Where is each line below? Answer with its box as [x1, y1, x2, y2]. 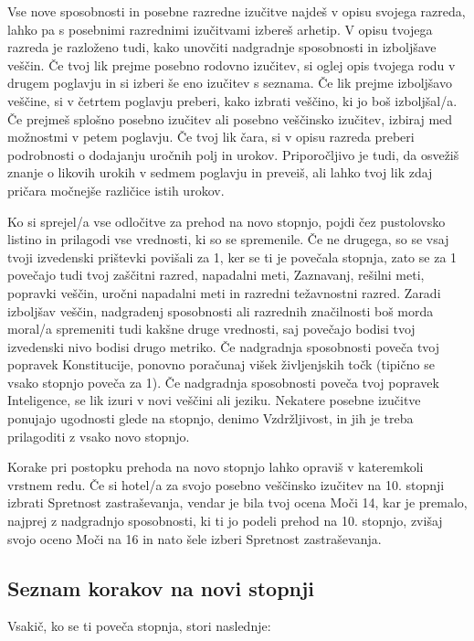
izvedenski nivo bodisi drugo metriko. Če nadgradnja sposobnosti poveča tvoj [7, 337, 440, 356]
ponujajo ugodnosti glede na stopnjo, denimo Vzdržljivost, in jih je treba [7, 409, 414, 428]
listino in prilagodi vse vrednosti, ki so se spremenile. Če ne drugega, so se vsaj [7, 230, 449, 249]
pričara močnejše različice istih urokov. [7, 180, 225, 199]
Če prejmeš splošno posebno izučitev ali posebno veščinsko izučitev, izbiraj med [7, 109, 453, 128]
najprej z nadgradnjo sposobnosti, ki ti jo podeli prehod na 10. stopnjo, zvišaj [7, 511, 443, 530]
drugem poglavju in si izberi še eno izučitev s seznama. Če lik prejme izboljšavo [7, 73, 452, 92]
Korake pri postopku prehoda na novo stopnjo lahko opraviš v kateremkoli [7, 457, 424, 476]
